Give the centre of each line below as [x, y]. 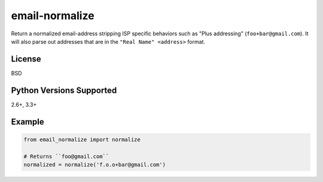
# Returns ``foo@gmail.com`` [66, 156]
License [26, 59]
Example [28, 122]
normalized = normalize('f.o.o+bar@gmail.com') [95, 164]
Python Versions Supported [64, 90]
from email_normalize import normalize [82, 139]
